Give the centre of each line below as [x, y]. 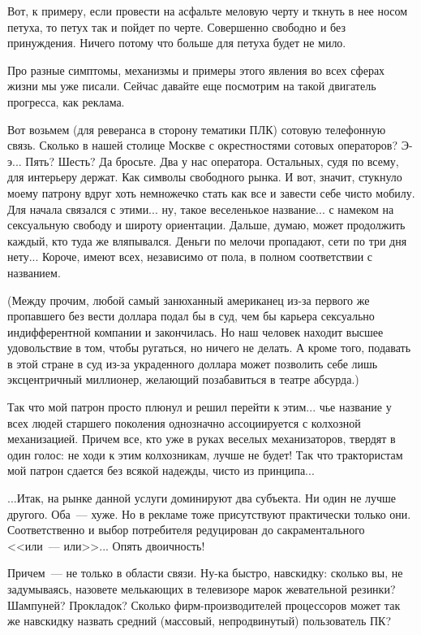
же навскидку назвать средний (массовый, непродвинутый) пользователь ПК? [200, 621]
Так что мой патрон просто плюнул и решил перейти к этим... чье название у [200, 407]
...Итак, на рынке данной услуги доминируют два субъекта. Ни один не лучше [202, 498]
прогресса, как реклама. [66, 101]
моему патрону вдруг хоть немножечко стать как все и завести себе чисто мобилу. [211, 192]
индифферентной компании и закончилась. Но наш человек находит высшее [195, 331]
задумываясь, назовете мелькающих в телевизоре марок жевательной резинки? [202, 589]
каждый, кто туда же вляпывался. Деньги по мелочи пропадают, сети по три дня [207, 240]
